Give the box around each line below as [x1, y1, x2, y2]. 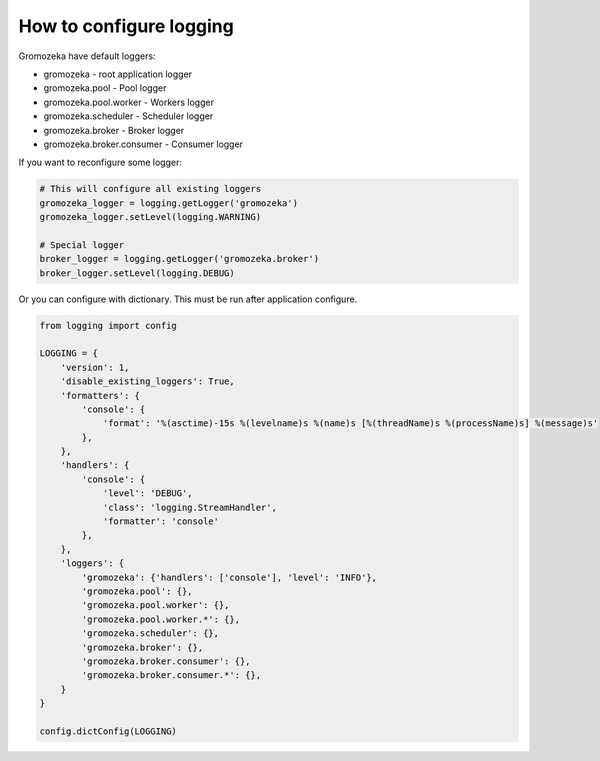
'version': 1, [60, 361, 130, 373]
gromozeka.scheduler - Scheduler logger [43, 110, 214, 122]
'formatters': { [60, 390, 140, 401]
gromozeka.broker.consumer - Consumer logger [43, 138, 244, 150]
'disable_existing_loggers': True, [60, 376, 235, 387]
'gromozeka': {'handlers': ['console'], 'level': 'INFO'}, [81, 571, 378, 583]
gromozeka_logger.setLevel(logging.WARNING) [39, 211, 262, 223]
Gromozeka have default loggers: [18, 50, 156, 62]
